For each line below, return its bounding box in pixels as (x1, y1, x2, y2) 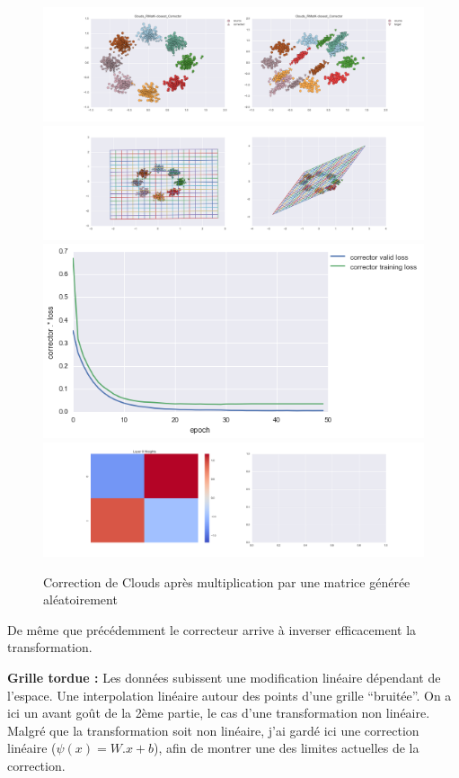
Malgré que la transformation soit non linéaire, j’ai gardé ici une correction (7, 720, 419, 739)
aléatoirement (43, 590, 118, 609)
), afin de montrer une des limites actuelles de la (154, 738, 419, 757)
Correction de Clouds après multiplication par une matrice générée (43, 572, 410, 591)
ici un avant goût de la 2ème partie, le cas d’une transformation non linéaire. (7, 703, 430, 722)
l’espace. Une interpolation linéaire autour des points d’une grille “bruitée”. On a (7, 685, 452, 704)
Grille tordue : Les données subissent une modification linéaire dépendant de (7, 667, 441, 686)
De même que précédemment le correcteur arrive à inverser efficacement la (7, 620, 417, 639)
